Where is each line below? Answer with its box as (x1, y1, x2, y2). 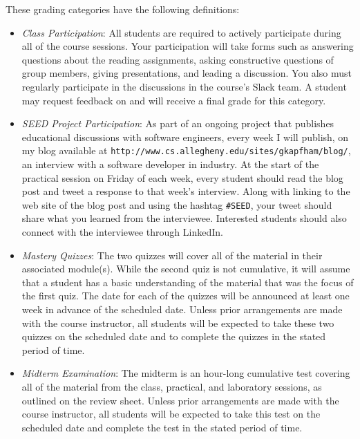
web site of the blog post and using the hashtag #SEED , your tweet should (21, 197, 332, 212)
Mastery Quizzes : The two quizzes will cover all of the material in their (21, 247, 323, 262)
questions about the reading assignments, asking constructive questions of (21, 52, 334, 66)
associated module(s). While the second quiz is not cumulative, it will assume (21, 261, 350, 276)
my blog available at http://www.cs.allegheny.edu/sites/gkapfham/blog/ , (21, 143, 351, 158)
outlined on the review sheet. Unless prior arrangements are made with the (21, 393, 339, 407)
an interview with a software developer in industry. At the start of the (21, 157, 319, 171)
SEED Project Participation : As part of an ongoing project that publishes (21, 116, 334, 131)
